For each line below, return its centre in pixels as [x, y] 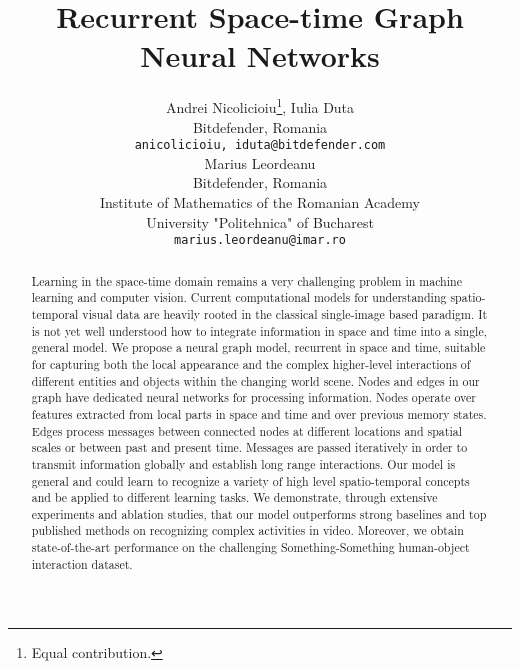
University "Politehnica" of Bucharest [260, 221]
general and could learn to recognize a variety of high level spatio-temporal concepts [250, 480]
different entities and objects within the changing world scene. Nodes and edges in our [255, 380]
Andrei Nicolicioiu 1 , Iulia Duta [260, 105]
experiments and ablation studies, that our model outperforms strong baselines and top [259, 513]
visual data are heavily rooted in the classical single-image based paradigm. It [285, 313]
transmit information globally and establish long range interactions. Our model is [243, 463]
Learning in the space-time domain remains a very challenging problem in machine [246, 280]
